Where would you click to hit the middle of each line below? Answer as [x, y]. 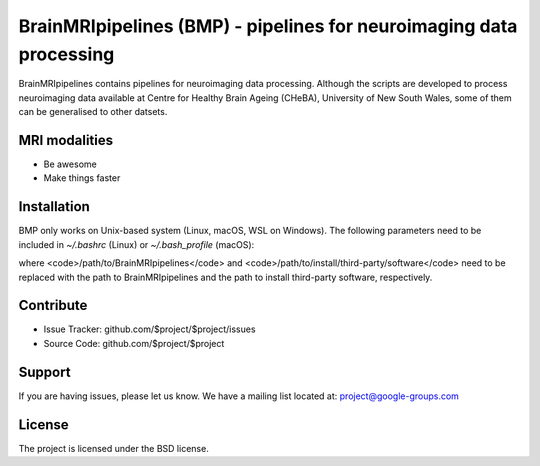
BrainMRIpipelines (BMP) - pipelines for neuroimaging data [268, 26]
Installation [54, 206]
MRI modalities [66, 140]
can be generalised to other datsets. [93, 112]
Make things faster [82, 178]
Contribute [53, 305]
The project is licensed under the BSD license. [113, 448]
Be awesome [70, 164]
